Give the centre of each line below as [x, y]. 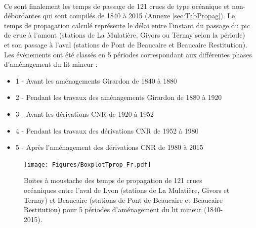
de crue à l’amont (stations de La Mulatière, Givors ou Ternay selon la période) [125, 35]
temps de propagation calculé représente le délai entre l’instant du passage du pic [127, 25]
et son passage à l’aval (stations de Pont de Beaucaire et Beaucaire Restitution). [126, 44]
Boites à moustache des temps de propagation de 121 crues [113, 180]
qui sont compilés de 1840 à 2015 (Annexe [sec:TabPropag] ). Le [139, 16]
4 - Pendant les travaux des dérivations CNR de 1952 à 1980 [107, 130]
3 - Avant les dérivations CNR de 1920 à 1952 [85, 114]
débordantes [22, 16]
